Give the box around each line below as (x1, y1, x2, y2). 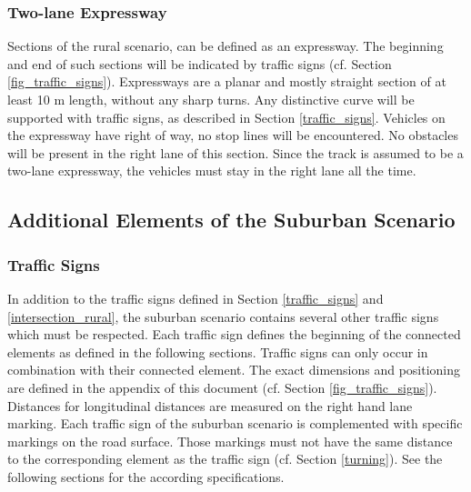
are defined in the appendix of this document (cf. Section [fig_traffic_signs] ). (7, 377, 437, 397)
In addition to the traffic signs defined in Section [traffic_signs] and (7, 288, 384, 307)
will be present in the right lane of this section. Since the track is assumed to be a (7, 143, 464, 162)
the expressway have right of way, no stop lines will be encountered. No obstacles (7, 126, 458, 145)
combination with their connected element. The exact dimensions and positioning (7, 360, 461, 379)
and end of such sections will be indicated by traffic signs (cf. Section (7, 54, 392, 73)
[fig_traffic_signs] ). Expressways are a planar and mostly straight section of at (7, 72, 446, 91)
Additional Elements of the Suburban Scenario (7, 206, 456, 234)
